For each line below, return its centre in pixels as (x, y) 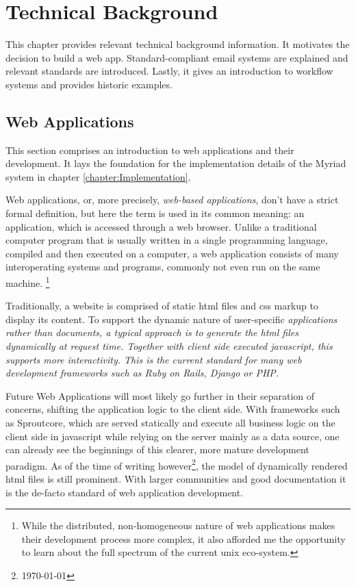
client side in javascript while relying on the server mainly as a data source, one (173, 436)
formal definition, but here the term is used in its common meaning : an (155, 213)
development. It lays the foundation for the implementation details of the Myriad (176, 163)
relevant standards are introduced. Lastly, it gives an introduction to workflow (169, 71)
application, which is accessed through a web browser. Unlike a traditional (161, 226)
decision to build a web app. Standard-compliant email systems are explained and (177, 57)
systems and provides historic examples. (89, 84)
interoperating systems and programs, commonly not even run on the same (163, 267)
